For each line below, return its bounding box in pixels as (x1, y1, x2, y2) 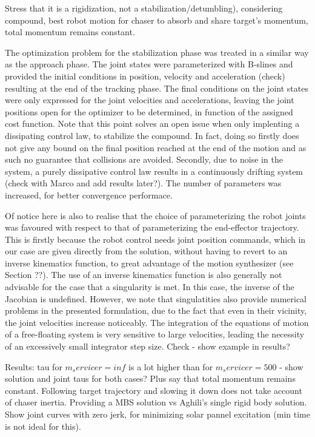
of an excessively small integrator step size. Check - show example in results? (5, 340, 290, 353)
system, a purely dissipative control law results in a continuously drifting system (5, 164, 303, 177)
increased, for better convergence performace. (5, 188, 173, 201)
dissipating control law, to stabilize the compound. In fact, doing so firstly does (5, 129, 299, 141)
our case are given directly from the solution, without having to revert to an (5, 245, 288, 257)
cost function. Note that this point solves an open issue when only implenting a (5, 117, 300, 130)
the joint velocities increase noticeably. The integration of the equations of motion (5, 316, 309, 328)
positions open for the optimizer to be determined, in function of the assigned (5, 105, 293, 118)
